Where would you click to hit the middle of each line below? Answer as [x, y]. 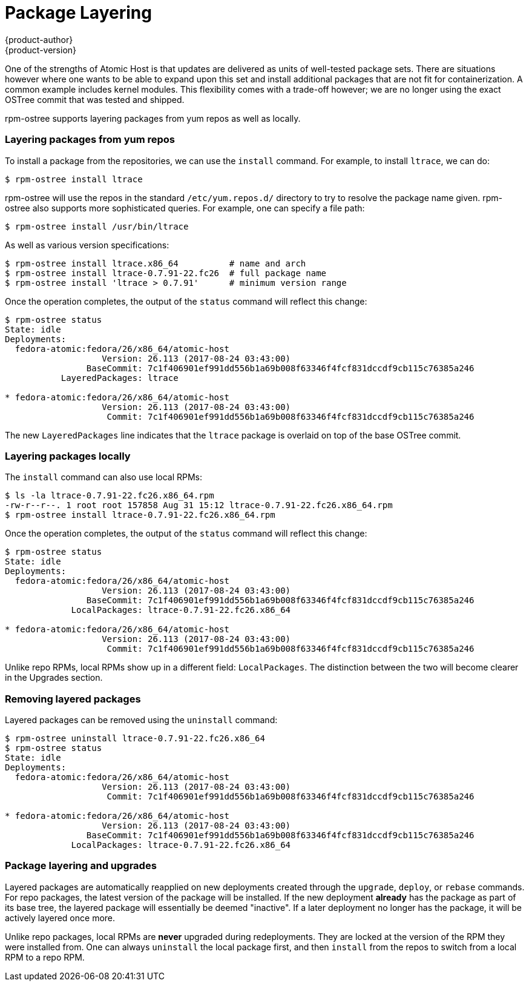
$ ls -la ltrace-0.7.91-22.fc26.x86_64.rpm [110, 496]
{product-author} [39, 39]
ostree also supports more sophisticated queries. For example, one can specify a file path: [185, 208]
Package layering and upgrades [81, 866]
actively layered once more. [60, 918]
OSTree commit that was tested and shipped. [95, 99]
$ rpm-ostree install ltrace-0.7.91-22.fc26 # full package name [166, 273]
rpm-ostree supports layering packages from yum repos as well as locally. [153, 118]
